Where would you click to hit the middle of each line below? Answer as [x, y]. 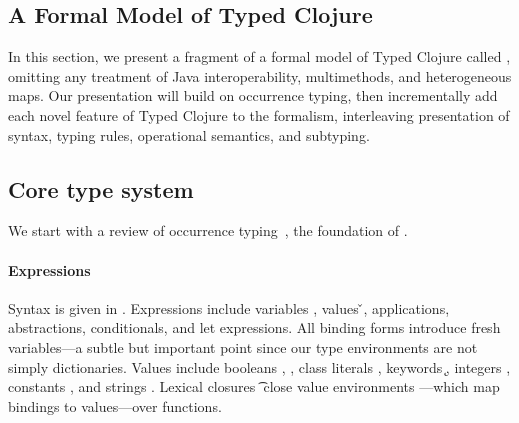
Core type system [101, 188]
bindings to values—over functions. [115, 405]
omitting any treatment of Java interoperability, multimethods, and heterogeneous [260, 75]
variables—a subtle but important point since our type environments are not [243, 346]
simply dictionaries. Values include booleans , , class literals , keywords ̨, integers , [259, 366]
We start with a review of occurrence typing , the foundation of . [208, 230]
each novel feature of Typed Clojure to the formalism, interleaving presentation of [259, 114]
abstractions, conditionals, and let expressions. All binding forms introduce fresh [254, 327]
